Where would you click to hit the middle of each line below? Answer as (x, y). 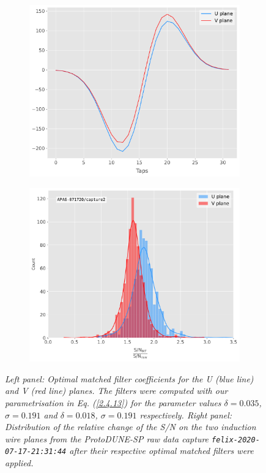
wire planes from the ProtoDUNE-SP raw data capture (107, 438)
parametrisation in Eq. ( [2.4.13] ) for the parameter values (113, 403)
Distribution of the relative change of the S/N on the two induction (131, 427)
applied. (19, 463)
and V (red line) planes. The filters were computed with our (116, 391)
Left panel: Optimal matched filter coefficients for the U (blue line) (129, 378)
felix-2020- (236, 440)
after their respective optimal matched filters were (161, 451)
